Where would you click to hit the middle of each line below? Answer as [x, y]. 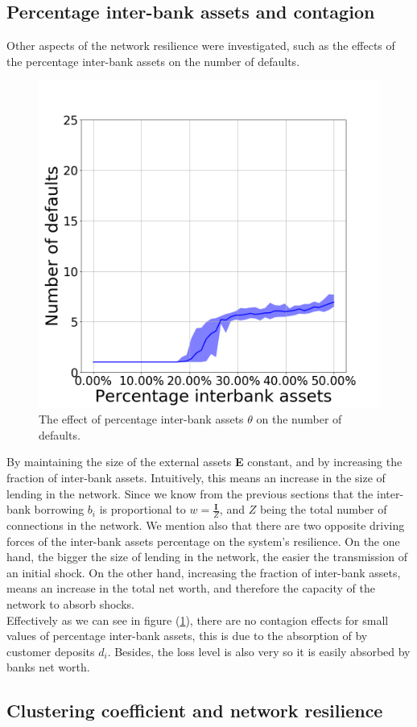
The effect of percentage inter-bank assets [141, 419]
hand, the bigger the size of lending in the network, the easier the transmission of [207, 557]
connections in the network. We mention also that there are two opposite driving [206, 525]
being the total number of [323, 509]
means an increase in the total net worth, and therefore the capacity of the [191, 588]
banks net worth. [48, 667]
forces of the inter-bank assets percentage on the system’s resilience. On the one [203, 541]
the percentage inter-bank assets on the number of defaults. [153, 61]
